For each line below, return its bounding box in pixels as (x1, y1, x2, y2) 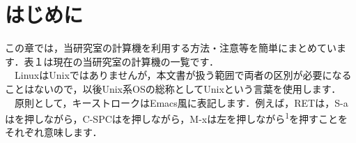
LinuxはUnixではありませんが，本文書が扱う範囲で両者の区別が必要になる (14, 68, 352, 82)
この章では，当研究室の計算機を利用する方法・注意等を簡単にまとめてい (5, 40, 336, 55)
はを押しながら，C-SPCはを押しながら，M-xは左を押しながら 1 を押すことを (5, 110, 348, 126)
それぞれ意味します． (5, 125, 102, 140)
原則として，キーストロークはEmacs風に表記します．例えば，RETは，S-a (14, 95, 348, 110)
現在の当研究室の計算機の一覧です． (53, 54, 219, 68)
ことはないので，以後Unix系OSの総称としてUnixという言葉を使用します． (5, 81, 341, 96)
